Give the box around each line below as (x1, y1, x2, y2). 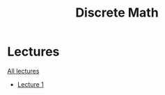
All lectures (7, 67, 40, 75)
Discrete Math (75, 5, 159, 21)
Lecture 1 (17, 80, 44, 88)
